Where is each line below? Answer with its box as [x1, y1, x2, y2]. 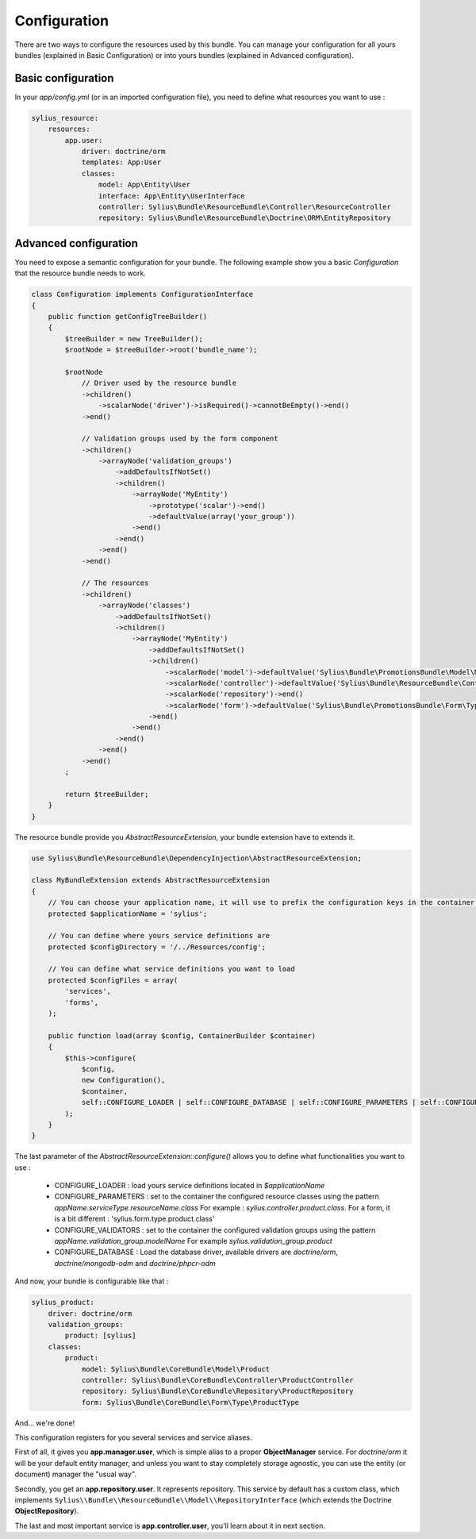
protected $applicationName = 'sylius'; [48, 909, 208, 918]
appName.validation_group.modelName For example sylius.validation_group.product [54, 1237, 332, 1246]
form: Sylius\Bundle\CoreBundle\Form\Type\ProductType [81, 1398, 300, 1406]
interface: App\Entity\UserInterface [98, 191, 245, 200]
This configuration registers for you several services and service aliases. [14, 1433, 252, 1442]
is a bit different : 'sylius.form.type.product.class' [54, 1214, 215, 1224]
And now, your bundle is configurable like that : [14, 1276, 169, 1286]
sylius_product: [31, 1298, 95, 1307]
